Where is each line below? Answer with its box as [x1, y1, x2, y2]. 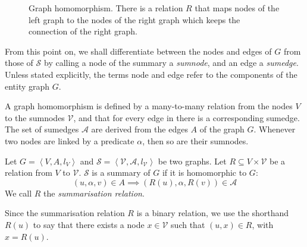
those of [5, 56, 33, 69]
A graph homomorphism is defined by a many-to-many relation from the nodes [5, 100, 293, 112]
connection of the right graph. [29, 25, 137, 37]
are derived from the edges [91, 123, 188, 135]
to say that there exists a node [33, 218, 145, 230]
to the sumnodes [5, 111, 65, 123]
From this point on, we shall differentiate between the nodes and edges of [5, 45, 272, 57]
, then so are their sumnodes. [142, 134, 249, 147]
